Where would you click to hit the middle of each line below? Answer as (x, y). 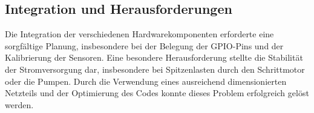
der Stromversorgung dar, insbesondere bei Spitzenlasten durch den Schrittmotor (155, 69)
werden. (19, 104)
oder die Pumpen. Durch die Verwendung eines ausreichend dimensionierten (146, 81)
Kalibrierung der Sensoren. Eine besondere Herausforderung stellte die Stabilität (154, 57)
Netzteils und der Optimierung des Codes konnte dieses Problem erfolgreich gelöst (157, 93)
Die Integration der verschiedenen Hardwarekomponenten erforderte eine (139, 34)
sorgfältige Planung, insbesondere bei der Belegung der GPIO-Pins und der (144, 45)
